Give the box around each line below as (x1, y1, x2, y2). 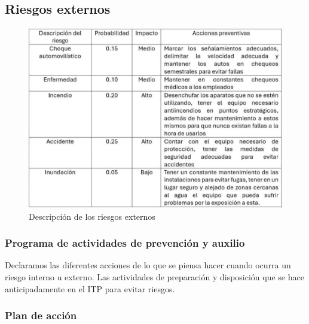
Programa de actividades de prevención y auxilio (5, 235, 245, 250)
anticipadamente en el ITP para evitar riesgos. (5, 282, 175, 295)
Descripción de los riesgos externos (29, 210, 155, 222)
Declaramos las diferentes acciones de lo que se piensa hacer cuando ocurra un (5, 259, 291, 271)
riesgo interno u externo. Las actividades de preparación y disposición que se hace (5, 270, 304, 283)
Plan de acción (5, 308, 77, 323)
